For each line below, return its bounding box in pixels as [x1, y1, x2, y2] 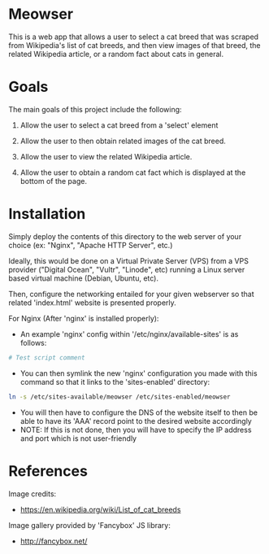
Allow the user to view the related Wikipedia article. [20, 151, 193, 161]
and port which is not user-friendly [20, 433, 137, 443]
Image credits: [8, 489, 57, 499]
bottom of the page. [20, 176, 88, 185]
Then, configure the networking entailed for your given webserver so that [8, 289, 254, 299]
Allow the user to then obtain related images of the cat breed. [20, 136, 226, 146]
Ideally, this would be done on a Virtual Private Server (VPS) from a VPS [8, 255, 249, 265]
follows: [20, 338, 47, 347]
